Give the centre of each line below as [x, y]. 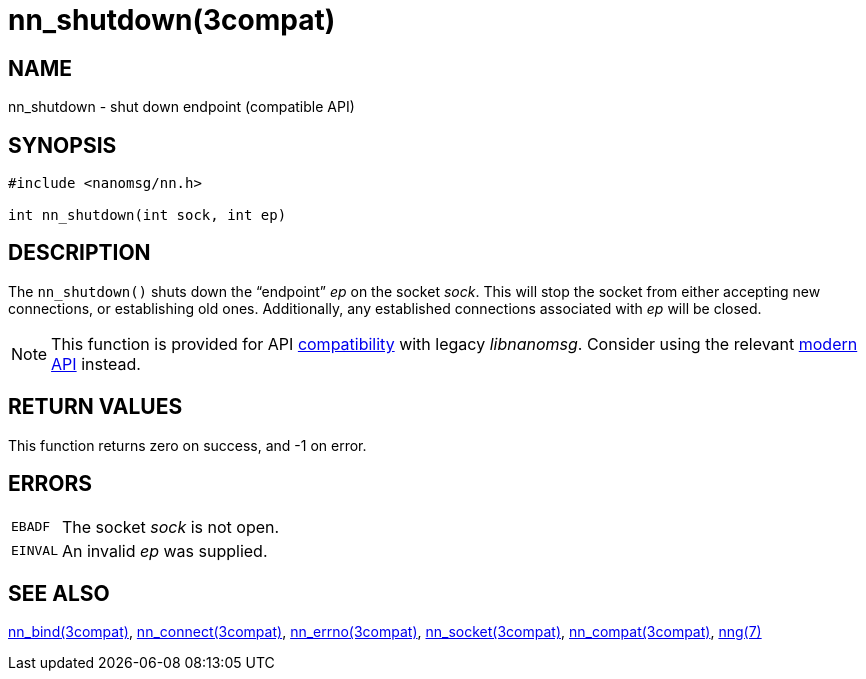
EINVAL [34, 551]
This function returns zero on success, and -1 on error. [187, 445]
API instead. [96, 363]
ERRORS [50, 484]
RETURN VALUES [95, 407]
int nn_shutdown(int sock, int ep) [147, 215]
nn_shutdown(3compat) [172, 20]
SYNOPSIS [62, 145]
